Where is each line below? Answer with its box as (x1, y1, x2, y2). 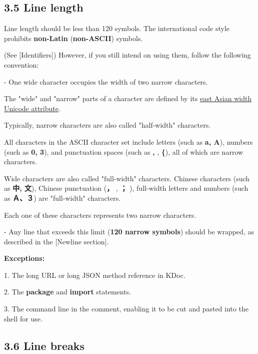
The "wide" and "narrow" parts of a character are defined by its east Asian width (4, 93, 252, 104)
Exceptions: (4, 253, 45, 263)
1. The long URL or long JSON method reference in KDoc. (4, 269, 185, 280)
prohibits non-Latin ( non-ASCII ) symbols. (4, 33, 143, 43)
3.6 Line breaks (4, 337, 85, 353)
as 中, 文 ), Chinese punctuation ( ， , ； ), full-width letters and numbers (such (4, 183, 248, 193)
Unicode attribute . (4, 103, 60, 113)
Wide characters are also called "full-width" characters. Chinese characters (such (4, 173, 250, 183)
